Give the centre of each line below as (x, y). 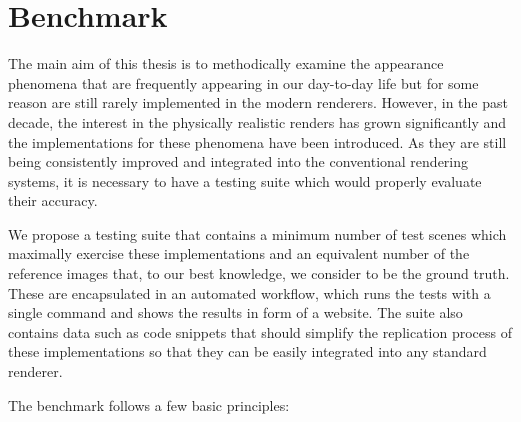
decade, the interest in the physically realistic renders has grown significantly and (257, 121)
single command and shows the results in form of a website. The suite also (235, 312)
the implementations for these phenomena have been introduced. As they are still (257, 141)
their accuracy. (53, 200)
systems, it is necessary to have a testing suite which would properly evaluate (245, 180)
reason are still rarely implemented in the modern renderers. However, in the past (258, 102)
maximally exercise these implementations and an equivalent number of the (239, 253)
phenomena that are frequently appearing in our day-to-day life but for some (243, 82)
